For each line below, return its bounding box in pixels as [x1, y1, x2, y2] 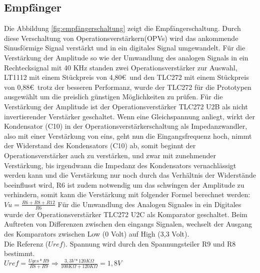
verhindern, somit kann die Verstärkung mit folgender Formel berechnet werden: [4, 189, 250, 200]
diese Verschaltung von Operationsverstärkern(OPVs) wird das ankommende [4, 32, 238, 43]
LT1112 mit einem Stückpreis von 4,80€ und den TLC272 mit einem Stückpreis [4, 72, 249, 82]
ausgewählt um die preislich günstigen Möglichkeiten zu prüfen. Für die [4, 91, 223, 102]
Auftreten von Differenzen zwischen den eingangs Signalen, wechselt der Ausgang [4, 219, 252, 229]
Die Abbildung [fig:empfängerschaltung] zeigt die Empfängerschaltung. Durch [4, 23, 241, 33]
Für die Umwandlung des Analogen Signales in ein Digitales [57, 199, 241, 209]
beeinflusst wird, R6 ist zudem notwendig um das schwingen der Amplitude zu [4, 179, 244, 190]
